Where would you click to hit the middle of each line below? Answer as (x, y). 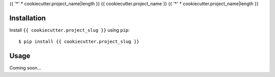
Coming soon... (25, 68)
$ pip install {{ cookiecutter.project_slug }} (79, 42)
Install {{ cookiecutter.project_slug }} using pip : (70, 30)
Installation (28, 18)
